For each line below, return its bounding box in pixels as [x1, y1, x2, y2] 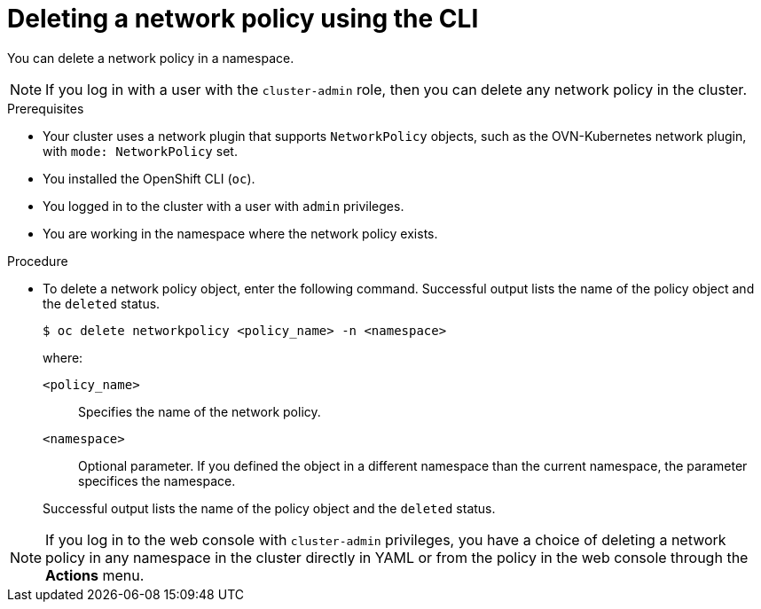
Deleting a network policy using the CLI [7, 4, 479, 34]
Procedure [7, 253, 68, 269]
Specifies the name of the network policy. [78, 403, 321, 419]
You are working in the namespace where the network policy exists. [43, 225, 438, 241]
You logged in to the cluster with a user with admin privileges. [43, 198, 404, 214]
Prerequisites [7, 100, 84, 116]
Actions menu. [45, 566, 145, 584]
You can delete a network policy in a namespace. [7, 50, 294, 66]
